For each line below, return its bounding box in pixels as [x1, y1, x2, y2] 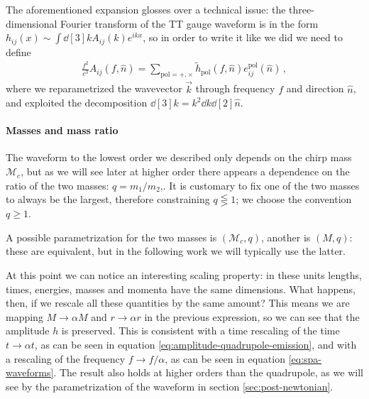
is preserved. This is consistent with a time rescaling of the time [61, 323, 340, 338]
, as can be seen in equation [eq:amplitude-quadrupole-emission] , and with [34, 337, 357, 352]
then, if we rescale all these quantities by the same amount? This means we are [6, 295, 350, 310]
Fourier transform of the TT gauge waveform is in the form [60, 16, 319, 31]
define [6, 44, 31, 59]
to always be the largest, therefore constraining [6, 192, 210, 207]
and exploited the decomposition [6, 95, 148, 110]
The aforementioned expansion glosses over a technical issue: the [6, 2, 286, 16]
